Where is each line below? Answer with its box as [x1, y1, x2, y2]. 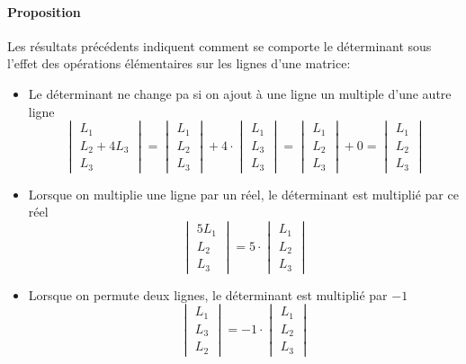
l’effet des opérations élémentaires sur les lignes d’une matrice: [7, 54, 351, 73]
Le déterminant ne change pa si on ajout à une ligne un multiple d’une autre [28, 84, 452, 102]
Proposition [7, 2, 81, 21]
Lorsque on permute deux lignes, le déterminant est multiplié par [28, 285, 388, 304]
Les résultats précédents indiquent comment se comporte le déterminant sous [7, 36, 432, 55]
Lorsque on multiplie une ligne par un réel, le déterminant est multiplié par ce [28, 184, 459, 203]
